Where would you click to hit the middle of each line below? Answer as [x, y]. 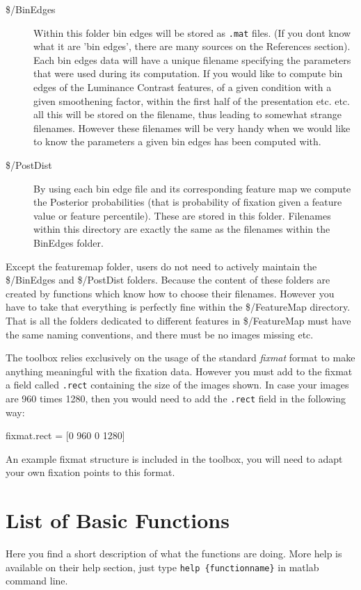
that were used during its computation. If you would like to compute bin [188, 73]
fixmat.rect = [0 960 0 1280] [65, 435]
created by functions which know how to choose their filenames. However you [170, 293]
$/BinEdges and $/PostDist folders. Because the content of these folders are [168, 280]
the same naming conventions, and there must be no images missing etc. [160, 334]
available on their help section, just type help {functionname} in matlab [162, 567]
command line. [37, 581]
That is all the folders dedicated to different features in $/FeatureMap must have [178, 320]
